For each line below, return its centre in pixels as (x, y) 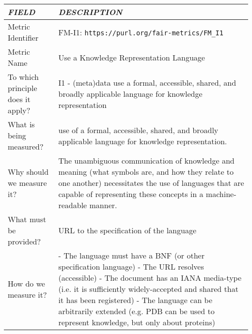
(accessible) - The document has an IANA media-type (150, 278)
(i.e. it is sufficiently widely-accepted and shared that (148, 289)
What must (27, 219)
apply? (19, 110)
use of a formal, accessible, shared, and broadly (138, 130)
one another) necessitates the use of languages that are (151, 183)
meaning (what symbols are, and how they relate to (146, 172)
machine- (221, 194)
